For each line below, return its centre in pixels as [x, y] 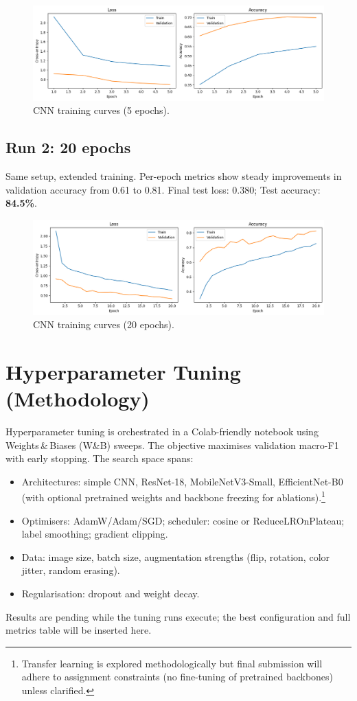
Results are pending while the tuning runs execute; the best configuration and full [178, 616]
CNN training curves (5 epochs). [101, 110]
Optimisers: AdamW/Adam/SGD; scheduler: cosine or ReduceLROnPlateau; [183, 520]
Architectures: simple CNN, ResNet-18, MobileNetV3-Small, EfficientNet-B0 [182, 481]
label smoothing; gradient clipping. [95, 534]
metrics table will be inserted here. [79, 630]
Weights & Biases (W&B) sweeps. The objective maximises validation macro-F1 [172, 445]
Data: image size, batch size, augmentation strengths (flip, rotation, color [176, 556]
